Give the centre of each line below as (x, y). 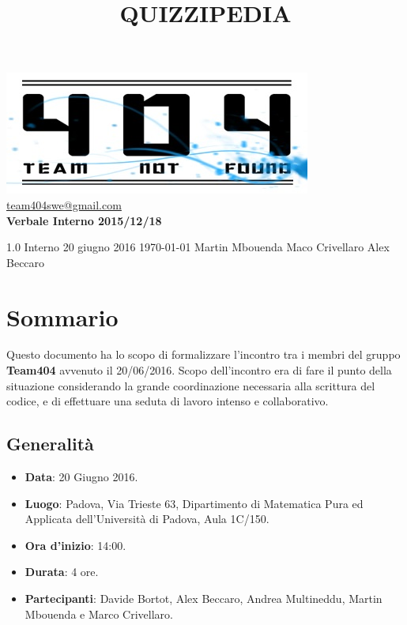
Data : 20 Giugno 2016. (81, 477)
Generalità (50, 444)
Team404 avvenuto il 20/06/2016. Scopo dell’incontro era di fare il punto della (199, 370)
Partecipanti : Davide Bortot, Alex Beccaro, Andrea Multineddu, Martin (203, 599)
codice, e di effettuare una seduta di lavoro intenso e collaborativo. (168, 401)
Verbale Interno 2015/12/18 (84, 220)
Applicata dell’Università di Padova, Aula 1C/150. (147, 519)
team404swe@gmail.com (64, 204)
